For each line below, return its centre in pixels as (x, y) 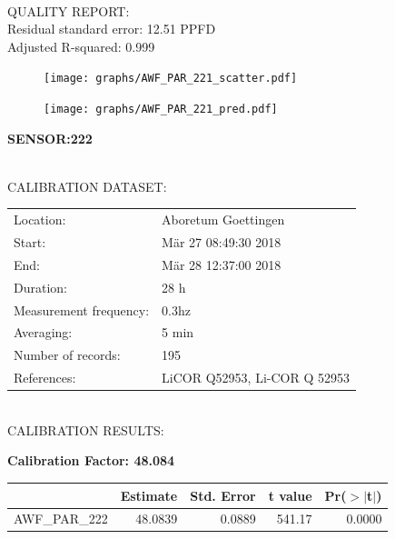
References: (45, 378)
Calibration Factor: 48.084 (91, 460)
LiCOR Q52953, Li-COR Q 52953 (256, 378)
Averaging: (43, 332)
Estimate (149, 495)
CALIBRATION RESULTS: (86, 429)
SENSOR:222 (50, 138)
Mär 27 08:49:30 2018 (222, 242)
